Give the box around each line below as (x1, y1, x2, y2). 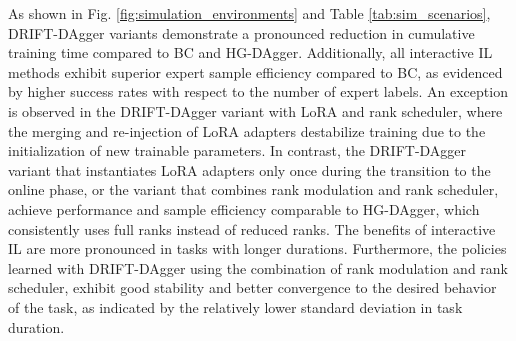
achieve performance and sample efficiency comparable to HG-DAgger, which (8, 198, 480, 219)
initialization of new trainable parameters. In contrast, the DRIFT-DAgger (8, 140, 467, 161)
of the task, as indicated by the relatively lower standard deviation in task (8, 296, 463, 317)
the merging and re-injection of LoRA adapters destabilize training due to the (8, 120, 486, 141)
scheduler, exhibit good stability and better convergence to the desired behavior (8, 277, 497, 298)
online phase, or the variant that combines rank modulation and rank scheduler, (8, 179, 499, 200)
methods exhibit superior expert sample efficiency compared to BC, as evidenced (8, 61, 503, 82)
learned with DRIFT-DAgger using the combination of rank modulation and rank (8, 257, 509, 278)
